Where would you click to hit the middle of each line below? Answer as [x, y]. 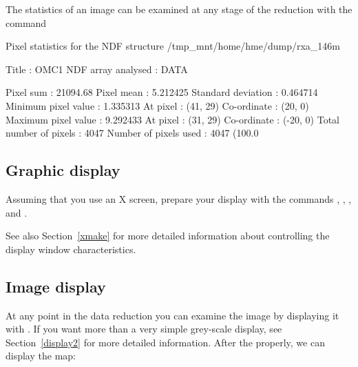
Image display [56, 286]
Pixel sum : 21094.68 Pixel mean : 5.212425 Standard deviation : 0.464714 [162, 92]
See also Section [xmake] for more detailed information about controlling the [168, 236]
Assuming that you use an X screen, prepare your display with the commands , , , [179, 198]
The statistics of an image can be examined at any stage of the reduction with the [179, 9]
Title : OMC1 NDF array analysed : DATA [97, 69]
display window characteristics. [71, 249]
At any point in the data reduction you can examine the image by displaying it [172, 315]
